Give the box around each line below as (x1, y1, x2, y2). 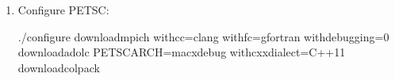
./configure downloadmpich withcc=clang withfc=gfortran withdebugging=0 (17, 28, 389, 44)
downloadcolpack (17, 59, 100, 75)
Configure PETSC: (17, 2, 109, 17)
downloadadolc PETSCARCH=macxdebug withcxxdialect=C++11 (17, 44, 346, 60)
